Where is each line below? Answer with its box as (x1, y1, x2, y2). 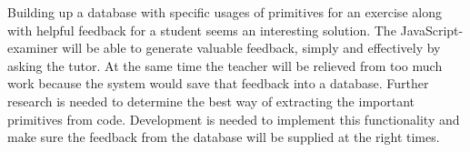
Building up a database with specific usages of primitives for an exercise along (7, 3, 442, 21)
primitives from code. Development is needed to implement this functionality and (7, 109, 460, 128)
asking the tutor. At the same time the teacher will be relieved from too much (7, 56, 443, 75)
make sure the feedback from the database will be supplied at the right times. (7, 127, 440, 147)
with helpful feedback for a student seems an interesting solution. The (7, 20, 396, 39)
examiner (7, 38, 58, 57)
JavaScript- (400, 20, 464, 39)
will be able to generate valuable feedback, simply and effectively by (62, 38, 441, 57)
